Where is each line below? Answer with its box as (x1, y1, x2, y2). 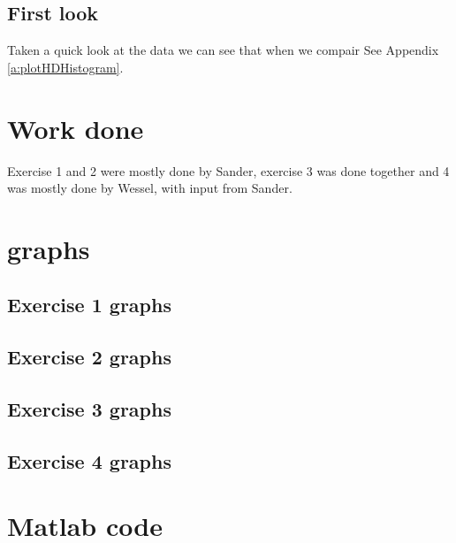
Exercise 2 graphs (7, 343, 171, 371)
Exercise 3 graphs (7, 395, 171, 423)
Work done (7, 110, 144, 146)
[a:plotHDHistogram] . (7, 57, 124, 76)
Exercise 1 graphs (7, 291, 171, 318)
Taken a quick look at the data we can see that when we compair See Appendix (7, 41, 439, 59)
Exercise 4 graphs (7, 447, 171, 474)
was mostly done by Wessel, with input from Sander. (7, 179, 293, 197)
